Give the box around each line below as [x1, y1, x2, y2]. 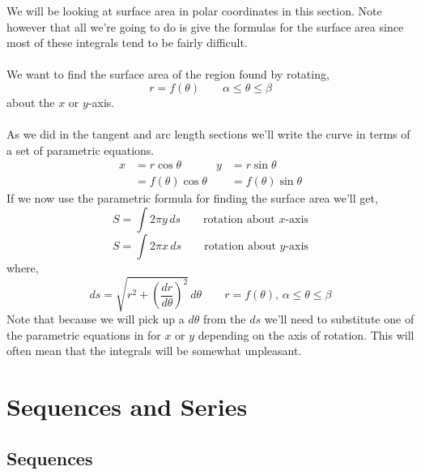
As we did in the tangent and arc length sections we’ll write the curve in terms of [6, 126, 410, 143]
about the [6, 93, 55, 110]
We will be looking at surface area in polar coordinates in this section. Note [6, 2, 382, 19]
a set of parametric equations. [6, 141, 155, 158]
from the [202, 310, 246, 327]
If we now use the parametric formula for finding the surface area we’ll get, [6, 190, 378, 207]
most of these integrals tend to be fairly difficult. [6, 34, 248, 51]
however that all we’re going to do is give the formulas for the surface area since [6, 18, 404, 35]
